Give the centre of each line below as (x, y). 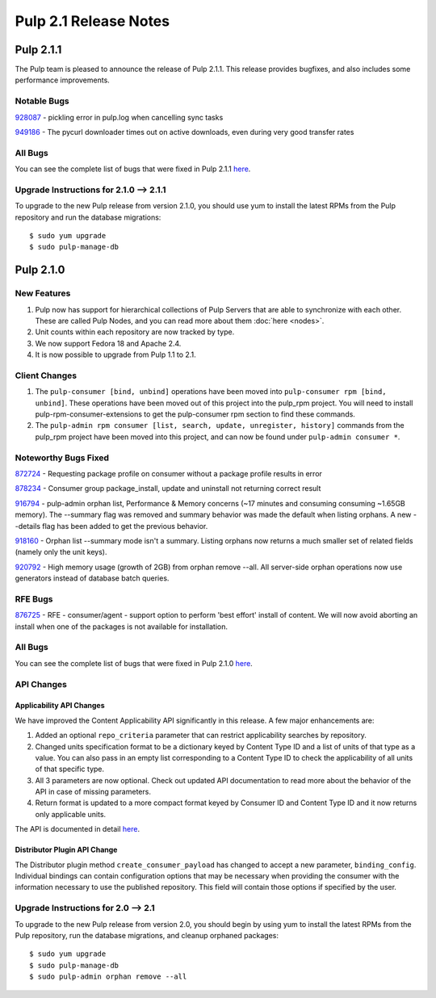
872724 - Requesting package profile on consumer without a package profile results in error (169, 474)
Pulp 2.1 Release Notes (92, 21)
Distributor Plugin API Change (66, 850)
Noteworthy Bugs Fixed (62, 458)
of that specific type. (70, 769)
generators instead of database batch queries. (92, 578)
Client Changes (46, 375)
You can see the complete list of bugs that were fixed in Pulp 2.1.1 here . (133, 169)
